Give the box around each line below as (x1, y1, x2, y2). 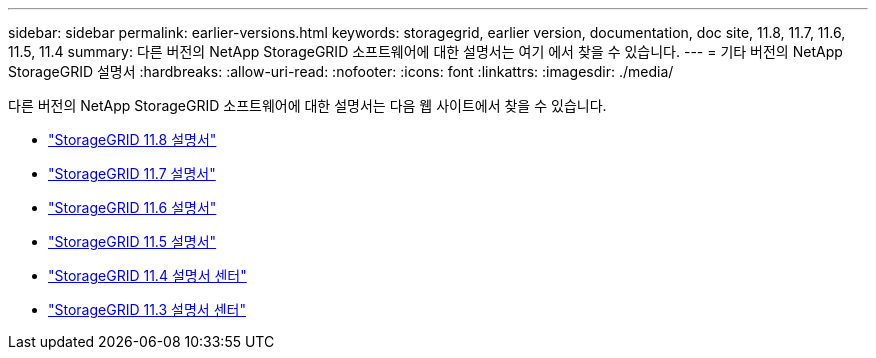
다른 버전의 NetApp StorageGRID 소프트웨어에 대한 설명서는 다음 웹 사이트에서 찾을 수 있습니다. (8, 97, 607, 114)
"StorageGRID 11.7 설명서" (48, 165, 216, 182)
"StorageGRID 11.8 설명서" (48, 131, 217, 148)
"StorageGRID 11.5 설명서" (48, 233, 217, 250)
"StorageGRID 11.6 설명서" (48, 199, 217, 216)
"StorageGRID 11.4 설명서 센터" (48, 267, 247, 284)
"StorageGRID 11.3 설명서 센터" (48, 301, 246, 318)
